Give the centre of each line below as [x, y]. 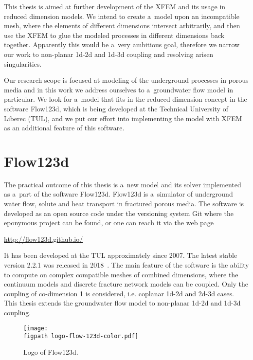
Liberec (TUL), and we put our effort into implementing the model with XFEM [123, 118]
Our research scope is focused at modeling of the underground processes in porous [126, 80]
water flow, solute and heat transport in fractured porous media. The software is [124, 204]
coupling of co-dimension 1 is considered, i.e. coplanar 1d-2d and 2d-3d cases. [119, 293]
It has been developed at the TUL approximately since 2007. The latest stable [121, 255]
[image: [36, 328]
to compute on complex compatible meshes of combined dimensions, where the [121, 274]
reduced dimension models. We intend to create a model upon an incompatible [122, 16]
